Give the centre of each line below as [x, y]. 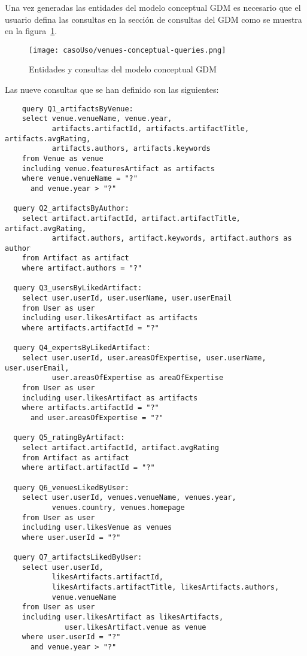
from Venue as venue [63, 158]
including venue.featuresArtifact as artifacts [118, 168]
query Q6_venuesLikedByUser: [71, 488]
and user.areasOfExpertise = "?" [97, 417]
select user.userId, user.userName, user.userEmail [127, 298]
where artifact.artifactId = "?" [88, 468]
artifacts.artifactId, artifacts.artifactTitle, [151, 128]
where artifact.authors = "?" [82, 268]
